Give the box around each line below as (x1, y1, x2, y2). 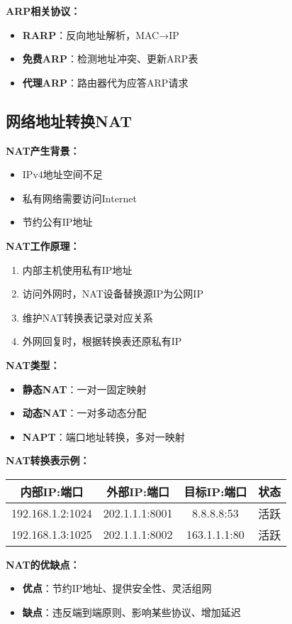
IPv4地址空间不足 (22, 167, 103, 182)
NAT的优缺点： (6, 557, 80, 571)
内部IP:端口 (20, 483, 84, 500)
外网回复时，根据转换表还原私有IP (22, 334, 182, 349)
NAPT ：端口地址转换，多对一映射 (22, 429, 185, 444)
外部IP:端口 (106, 483, 170, 500)
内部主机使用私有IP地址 (22, 262, 133, 277)
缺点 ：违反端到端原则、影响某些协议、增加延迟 (22, 605, 241, 620)
